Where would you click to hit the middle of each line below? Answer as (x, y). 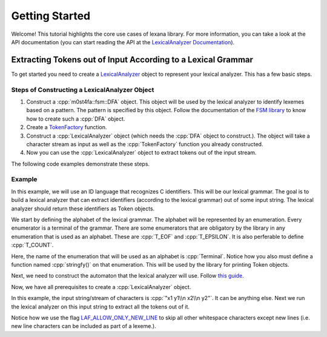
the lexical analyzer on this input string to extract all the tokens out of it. (101, 307)
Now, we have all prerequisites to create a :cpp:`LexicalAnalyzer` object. (101, 287)
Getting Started (51, 16)
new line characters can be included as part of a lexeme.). (84, 326)
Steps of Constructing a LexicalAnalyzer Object (83, 90)
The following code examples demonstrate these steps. (81, 164)
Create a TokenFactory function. (67, 127)
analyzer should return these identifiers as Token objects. (83, 209)
